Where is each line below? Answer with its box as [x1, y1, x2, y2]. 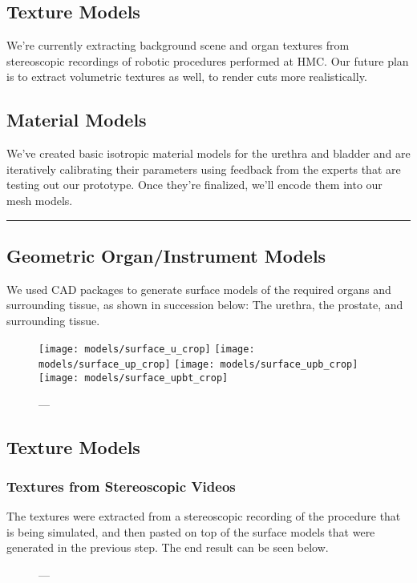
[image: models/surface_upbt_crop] [38, 372, 229, 384]
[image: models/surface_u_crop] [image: [38, 343, 255, 355]
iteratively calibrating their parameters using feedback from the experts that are [6, 160, 401, 177]
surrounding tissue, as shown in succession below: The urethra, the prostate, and [6, 296, 403, 313]
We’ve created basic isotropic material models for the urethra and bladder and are [6, 145, 411, 162]
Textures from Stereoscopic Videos [6, 476, 236, 496]
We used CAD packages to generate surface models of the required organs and [6, 280, 391, 297]
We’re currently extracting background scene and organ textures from [6, 37, 350, 54]
